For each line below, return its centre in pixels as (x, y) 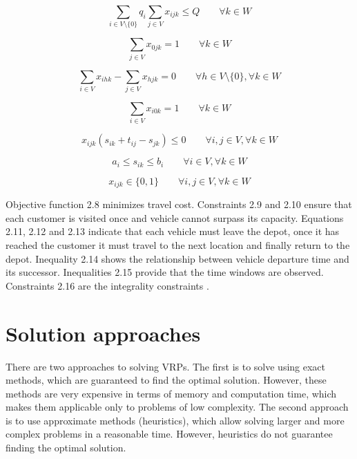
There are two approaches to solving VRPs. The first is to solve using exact (166, 366)
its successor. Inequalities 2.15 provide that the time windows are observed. (165, 272)
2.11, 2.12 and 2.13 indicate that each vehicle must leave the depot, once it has (173, 231)
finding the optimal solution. (66, 448)
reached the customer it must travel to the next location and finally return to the (178, 245)
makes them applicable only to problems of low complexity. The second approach (177, 407)
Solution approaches (103, 333)
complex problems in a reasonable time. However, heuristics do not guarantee (169, 434)
